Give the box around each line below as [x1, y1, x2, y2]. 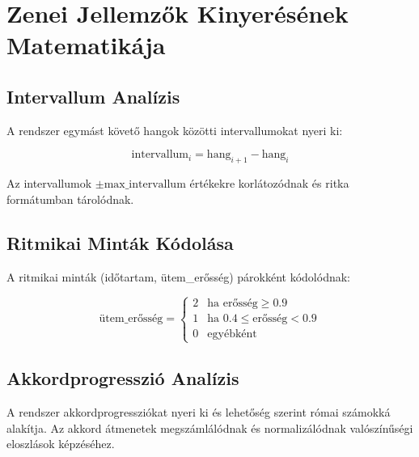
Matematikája [6, 28, 166, 61]
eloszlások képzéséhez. [6, 435, 115, 452]
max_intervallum [104, 179, 186, 191]
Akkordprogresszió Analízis [6, 366, 239, 391]
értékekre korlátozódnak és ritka [189, 175, 349, 192]
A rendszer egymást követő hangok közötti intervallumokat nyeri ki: [6, 121, 343, 138]
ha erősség [207, 298, 258, 310]
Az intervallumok [6, 175, 92, 192]
